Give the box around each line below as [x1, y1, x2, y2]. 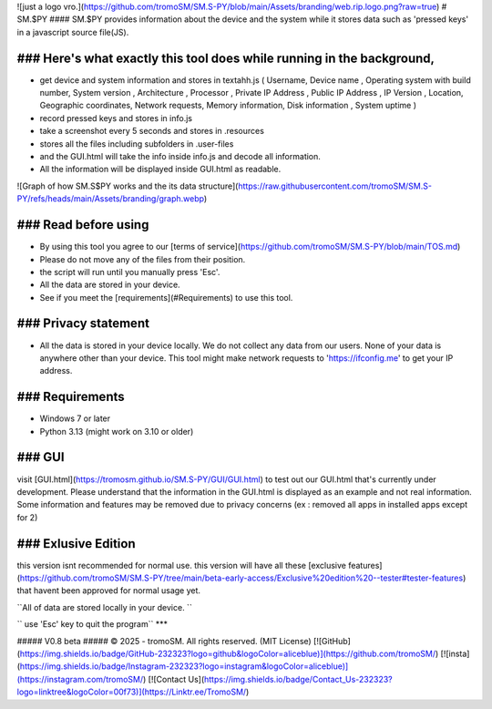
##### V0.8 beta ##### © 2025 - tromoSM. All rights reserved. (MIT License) [16, 635, 312, 646]
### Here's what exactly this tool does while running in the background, [16, 50, 436, 66]
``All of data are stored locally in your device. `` [16, 601, 193, 612]
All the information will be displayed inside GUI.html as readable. [39, 164, 282, 175]
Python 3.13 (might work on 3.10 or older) [39, 426, 194, 437]
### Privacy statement [16, 315, 150, 332]
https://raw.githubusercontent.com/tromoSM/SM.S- [238, 180, 433, 191]
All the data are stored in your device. [39, 279, 181, 291]
